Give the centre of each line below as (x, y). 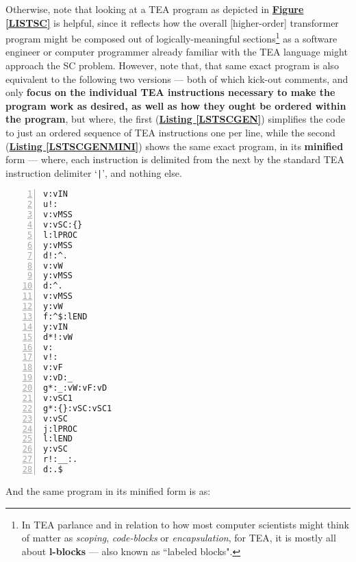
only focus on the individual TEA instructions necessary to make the (170, 92)
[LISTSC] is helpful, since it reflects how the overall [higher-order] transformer (172, 22)
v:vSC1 (58, 398)
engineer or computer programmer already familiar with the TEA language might (177, 52)
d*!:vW (58, 337)
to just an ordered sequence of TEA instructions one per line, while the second (170, 132)
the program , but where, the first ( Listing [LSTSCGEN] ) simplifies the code (175, 119)
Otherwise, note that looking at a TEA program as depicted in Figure (155, 9)
